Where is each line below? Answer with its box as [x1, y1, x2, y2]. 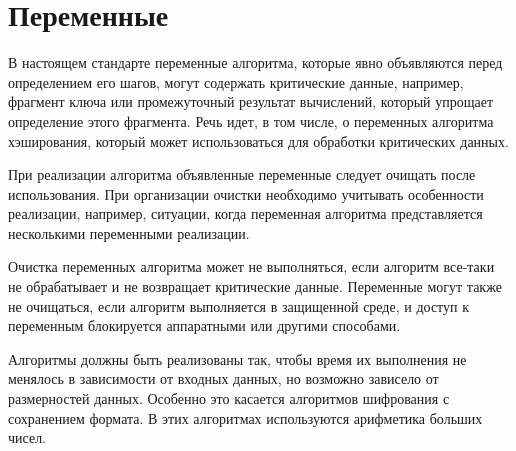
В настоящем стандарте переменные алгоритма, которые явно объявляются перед [8, 52, 503, 73]
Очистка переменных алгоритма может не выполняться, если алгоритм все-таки [8, 256, 495, 277]
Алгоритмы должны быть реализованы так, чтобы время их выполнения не [8, 348, 467, 369]
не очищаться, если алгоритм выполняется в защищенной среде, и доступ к [8, 295, 469, 316]
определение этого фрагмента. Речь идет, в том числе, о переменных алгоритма [8, 110, 494, 131]
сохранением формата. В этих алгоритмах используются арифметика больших [8, 407, 483, 428]
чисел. [8, 427, 47, 448]
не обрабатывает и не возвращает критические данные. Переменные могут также [8, 276, 502, 297]
